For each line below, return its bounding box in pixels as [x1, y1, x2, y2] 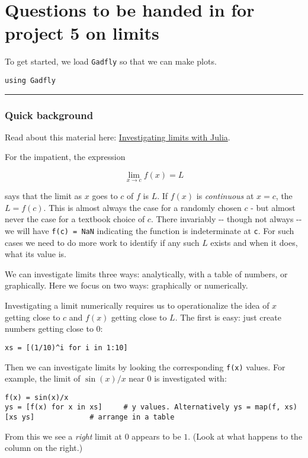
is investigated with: [154, 372, 227, 385]
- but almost [251, 201, 296, 213]
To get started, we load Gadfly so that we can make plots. [5, 55, 217, 68]
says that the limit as [5, 190, 82, 202]
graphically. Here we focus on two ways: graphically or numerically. [5, 279, 248, 292]
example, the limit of [5, 372, 81, 385]
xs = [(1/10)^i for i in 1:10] [5, 343, 128, 352]
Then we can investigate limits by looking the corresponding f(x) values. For [5, 360, 285, 373]
